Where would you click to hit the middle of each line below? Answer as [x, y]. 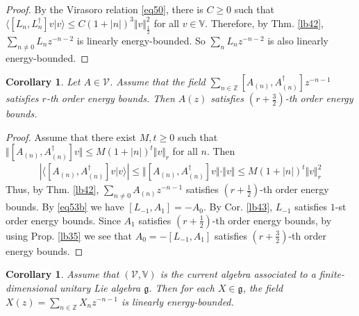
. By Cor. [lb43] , [238, 207]
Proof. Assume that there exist [71, 136]
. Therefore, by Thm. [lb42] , [264, 23]
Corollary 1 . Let [43, 82]
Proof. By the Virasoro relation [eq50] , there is [105, 9]
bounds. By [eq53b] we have [65, 207]
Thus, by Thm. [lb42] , [52, 189]
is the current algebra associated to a [238, 274]
